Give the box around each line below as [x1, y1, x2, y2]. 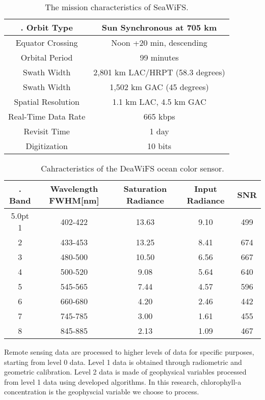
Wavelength [50, 183, 98, 194]
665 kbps [143, 110, 175, 122]
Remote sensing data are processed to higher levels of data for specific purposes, [4, 347, 254, 357]
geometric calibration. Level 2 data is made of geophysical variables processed [4, 366, 247, 377]
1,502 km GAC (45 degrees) [110, 81, 209, 93]
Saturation [123, 183, 167, 194]
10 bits [147, 140, 172, 152]
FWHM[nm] [49, 194, 99, 206]
